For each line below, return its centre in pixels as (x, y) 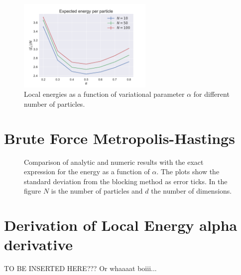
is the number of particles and (97, 191)
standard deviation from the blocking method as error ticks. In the (126, 181)
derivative (39, 244)
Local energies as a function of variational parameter (104, 94)
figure (33, 191)
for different (211, 94)
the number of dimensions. (191, 191)
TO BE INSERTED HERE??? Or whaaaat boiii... (80, 268)
